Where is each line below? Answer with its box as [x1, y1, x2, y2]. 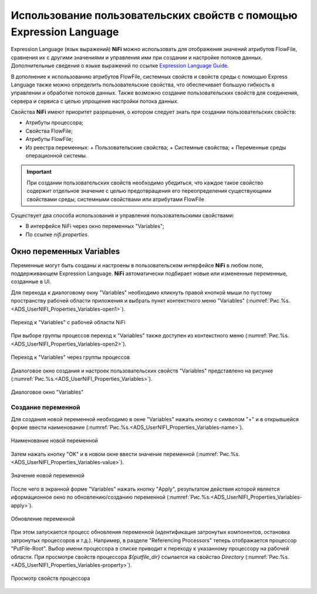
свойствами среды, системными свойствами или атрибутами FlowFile [26, 196, 205, 203]
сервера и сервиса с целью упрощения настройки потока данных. [11, 98, 179, 105]
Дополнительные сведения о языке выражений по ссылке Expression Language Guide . [11, 62, 229, 69]
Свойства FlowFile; [25, 127, 73, 135]
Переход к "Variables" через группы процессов [11, 354, 130, 361]
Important [26, 168, 52, 176]
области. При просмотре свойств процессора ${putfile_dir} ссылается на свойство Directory [11, 553, 244, 561]
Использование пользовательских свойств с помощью [11, 9, 298, 22]
